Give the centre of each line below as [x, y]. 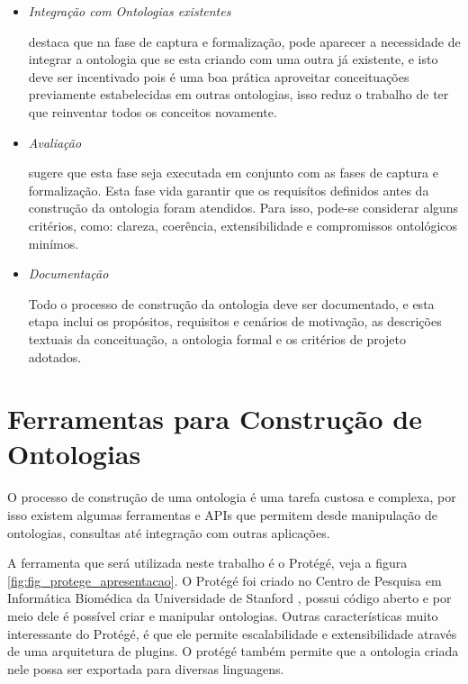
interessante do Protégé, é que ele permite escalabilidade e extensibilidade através [232, 633]
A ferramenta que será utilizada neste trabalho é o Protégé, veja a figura [207, 563]
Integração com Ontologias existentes [130, 11]
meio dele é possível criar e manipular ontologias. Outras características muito [223, 615]
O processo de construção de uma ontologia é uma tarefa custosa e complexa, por [232, 497]
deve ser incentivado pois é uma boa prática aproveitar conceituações [219, 76]
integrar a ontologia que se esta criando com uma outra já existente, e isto [233, 59]
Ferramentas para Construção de [215, 419]
